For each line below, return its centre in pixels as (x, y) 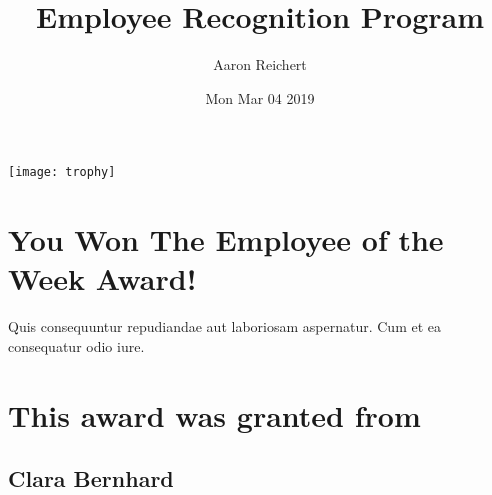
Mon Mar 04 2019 (260, 97)
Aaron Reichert (260, 64)
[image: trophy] (62, 172)
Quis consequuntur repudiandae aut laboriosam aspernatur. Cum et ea (224, 326)
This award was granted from (214, 414)
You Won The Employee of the (226, 239)
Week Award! (102, 278)
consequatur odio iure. (76, 345)
